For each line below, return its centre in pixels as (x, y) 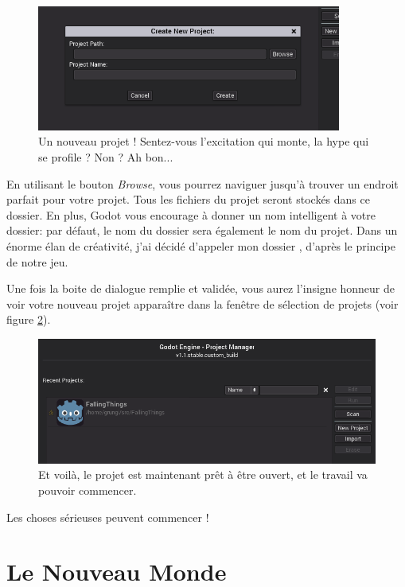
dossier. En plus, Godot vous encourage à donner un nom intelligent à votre (191, 214)
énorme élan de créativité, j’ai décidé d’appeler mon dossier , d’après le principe (201, 246)
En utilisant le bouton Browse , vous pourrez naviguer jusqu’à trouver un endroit (202, 183)
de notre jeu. (37, 261)
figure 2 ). (29, 319)
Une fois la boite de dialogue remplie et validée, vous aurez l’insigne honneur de (201, 288)
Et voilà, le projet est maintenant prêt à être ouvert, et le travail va (203, 474)
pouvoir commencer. (88, 490)
